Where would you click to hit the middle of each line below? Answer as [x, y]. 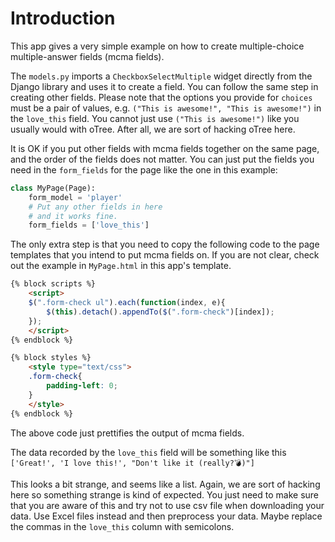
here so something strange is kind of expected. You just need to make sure [165, 494]
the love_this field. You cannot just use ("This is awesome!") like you [155, 118]
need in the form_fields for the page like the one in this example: [144, 169]
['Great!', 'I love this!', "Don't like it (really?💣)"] [132, 463]
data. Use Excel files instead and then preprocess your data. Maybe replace [166, 516]
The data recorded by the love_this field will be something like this [148, 452]
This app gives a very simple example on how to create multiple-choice [157, 46]
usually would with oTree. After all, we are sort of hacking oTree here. [153, 129]
